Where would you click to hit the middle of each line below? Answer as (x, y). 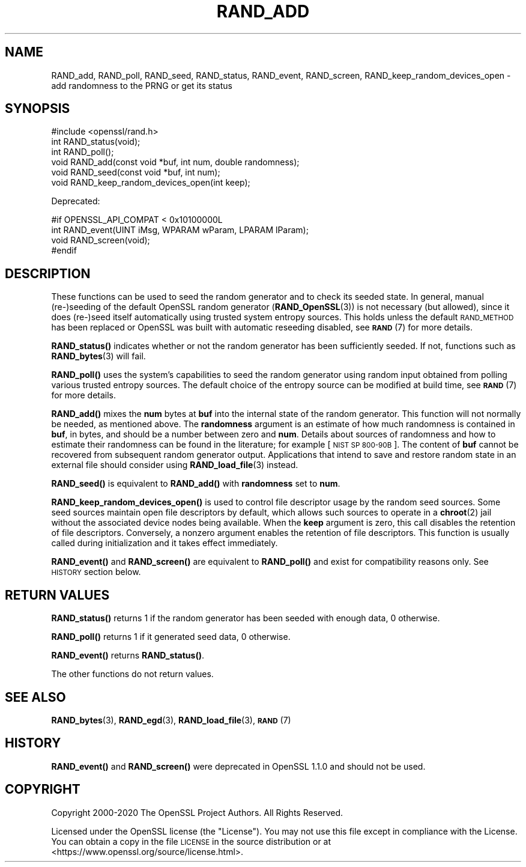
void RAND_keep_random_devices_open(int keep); (151, 183)
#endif (64, 251)
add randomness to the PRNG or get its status (142, 85)
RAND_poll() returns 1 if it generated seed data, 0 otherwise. (171, 637)
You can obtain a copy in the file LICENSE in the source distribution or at (191, 841)
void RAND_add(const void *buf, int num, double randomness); (175, 162)
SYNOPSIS (38, 109)
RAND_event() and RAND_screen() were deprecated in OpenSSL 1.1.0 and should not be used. (238, 766)
